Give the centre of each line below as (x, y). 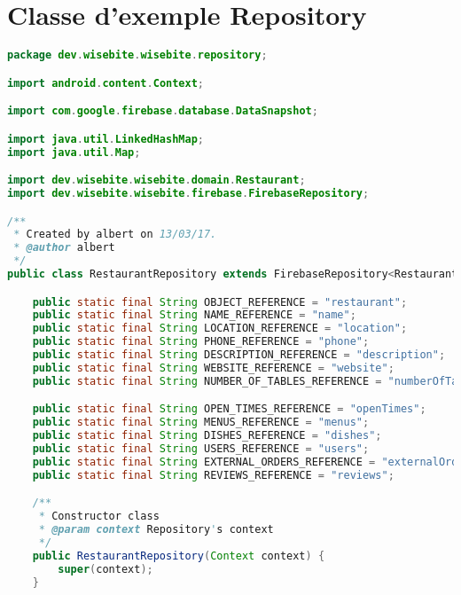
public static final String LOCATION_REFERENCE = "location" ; (220, 329)
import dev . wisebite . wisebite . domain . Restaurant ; (156, 180)
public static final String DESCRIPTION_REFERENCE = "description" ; (239, 355)
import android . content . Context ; (106, 83)
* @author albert (64, 248)
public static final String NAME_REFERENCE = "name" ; (194, 315)
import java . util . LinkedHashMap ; (105, 139)
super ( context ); (105, 569)
